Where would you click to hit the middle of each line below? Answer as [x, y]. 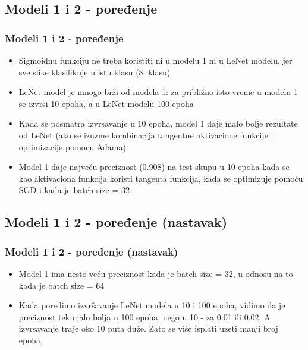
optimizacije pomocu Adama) [72, 146]
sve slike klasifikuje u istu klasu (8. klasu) [95, 72]
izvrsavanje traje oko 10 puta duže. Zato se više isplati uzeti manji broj [148, 328]
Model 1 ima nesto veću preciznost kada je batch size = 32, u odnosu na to [156, 273]
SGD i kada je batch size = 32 [74, 190]
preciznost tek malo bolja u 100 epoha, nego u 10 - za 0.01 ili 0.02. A [144, 316]
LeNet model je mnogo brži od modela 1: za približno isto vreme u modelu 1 [158, 92]
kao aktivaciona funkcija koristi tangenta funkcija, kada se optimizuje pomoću [161, 178]
